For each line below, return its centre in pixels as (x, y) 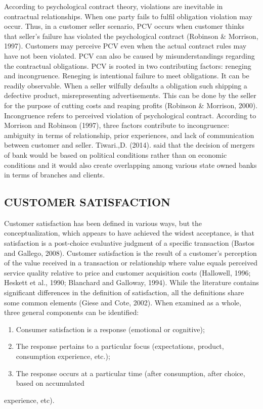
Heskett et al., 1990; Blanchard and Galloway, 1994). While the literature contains (131, 282)
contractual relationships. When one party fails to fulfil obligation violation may (128, 16)
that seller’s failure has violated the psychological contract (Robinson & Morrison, (131, 36)
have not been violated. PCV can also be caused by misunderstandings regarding (129, 55)
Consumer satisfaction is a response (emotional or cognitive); (110, 329)
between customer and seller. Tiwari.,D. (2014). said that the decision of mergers (129, 145)
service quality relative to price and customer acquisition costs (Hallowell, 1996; (127, 272)
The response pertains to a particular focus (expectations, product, (120, 346)
